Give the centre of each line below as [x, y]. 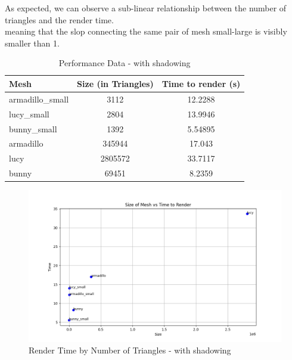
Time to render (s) [201, 83]
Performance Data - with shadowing [125, 63]
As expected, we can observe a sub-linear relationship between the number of [146, 8]
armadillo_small [39, 99]
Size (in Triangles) [115, 83]
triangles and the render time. [59, 19]
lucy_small [29, 114]
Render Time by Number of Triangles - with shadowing [130, 350]
